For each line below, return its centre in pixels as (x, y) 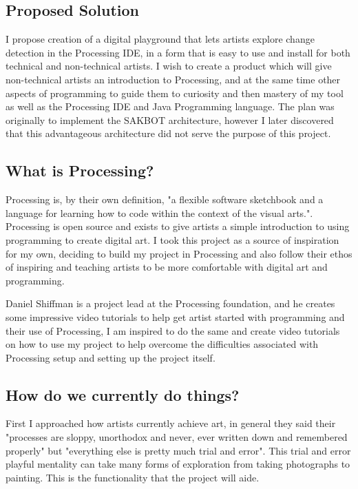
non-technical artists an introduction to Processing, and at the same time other (173, 79)
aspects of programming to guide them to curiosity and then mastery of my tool (175, 93)
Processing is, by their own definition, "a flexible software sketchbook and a (165, 199)
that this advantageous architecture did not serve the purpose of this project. (168, 133)
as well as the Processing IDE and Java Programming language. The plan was (170, 106)
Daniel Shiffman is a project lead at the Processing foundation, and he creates (170, 303)
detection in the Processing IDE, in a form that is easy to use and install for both (178, 52)
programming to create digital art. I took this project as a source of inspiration (172, 239)
